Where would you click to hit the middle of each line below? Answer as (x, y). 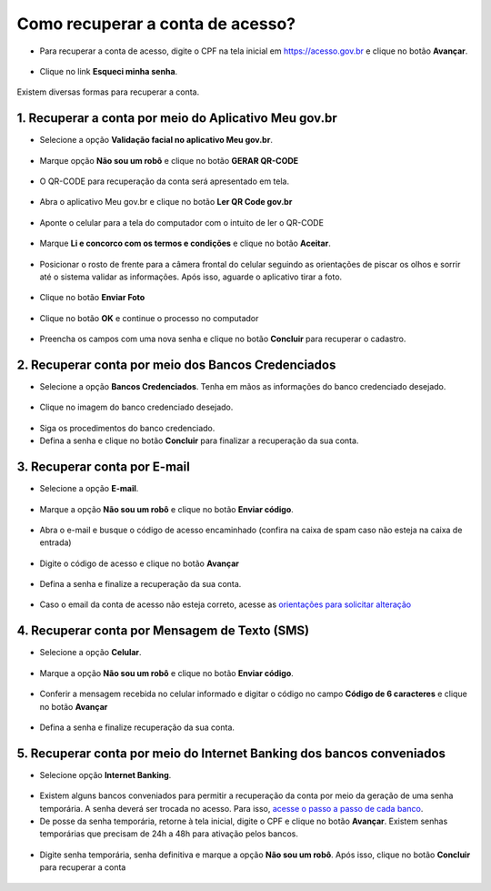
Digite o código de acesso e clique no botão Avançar (140, 563)
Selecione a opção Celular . (90, 653)
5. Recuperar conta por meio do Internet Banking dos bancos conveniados (231, 753)
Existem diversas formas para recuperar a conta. (108, 92)
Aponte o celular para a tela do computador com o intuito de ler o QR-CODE (182, 222)
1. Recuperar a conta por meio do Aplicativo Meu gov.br (177, 118)
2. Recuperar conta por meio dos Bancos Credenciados (176, 364)
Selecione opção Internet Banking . (105, 775)
